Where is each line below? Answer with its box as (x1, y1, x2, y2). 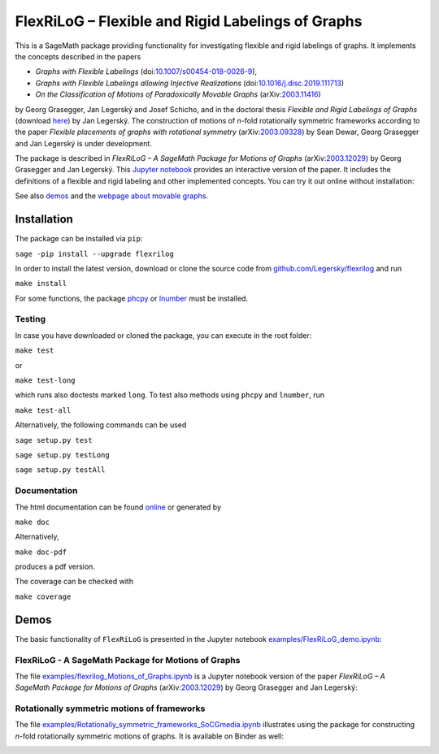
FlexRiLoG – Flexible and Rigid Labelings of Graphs (15, 12, 363, 30)
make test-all (15, 405, 72, 414)
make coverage (15, 591, 72, 601)
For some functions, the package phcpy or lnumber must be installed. (15, 293, 248, 303)
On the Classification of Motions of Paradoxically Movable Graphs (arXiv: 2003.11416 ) (35, 89, 321, 99)
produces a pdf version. (15, 561, 95, 572)
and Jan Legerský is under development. (15, 138, 152, 148)
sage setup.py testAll (15, 466, 106, 474)
